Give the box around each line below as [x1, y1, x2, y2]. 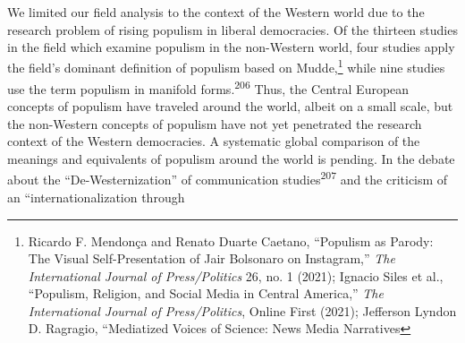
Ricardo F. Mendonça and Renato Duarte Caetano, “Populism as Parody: [28, 231, 434, 250]
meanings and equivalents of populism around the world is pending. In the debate [7, 150, 455, 168]
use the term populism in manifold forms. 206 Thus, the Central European [7, 77, 410, 98]
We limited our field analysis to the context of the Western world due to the [7, 3, 425, 21]
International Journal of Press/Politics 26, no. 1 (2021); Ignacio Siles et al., [28, 266, 444, 285]
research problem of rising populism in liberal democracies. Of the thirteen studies [7, 20, 458, 39]
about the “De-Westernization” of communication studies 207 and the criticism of [7, 167, 448, 189]
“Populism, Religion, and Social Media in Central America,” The [28, 284, 384, 303]
